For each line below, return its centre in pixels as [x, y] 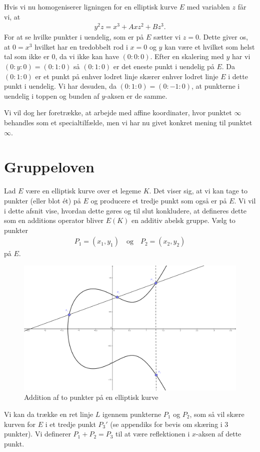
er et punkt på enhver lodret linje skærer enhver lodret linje [127, 76]
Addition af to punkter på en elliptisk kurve [91, 397]
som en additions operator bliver [54, 220]
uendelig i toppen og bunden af [52, 95]
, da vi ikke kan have [87, 56]
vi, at [12, 16]
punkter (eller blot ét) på [42, 200]
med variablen [208, 7]
